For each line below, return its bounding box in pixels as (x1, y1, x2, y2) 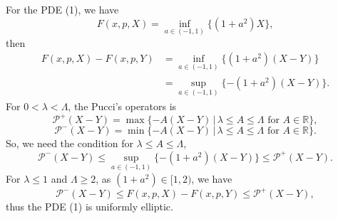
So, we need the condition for (6, 136, 133, 150)
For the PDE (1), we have (6, 2, 119, 16)
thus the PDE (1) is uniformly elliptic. (6, 199, 173, 214)
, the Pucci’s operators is (68, 98, 177, 113)
